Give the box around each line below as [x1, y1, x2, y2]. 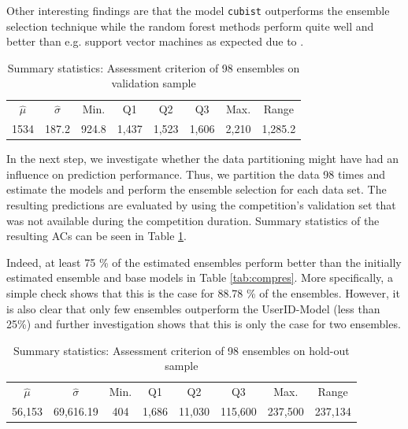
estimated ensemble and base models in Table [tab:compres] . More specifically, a [6, 269, 393, 286]
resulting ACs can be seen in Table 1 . [6, 227, 187, 244]
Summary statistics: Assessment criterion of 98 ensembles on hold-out [13, 342, 350, 358]
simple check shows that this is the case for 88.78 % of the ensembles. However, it [6, 284, 400, 301]
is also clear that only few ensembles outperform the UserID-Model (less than [6, 300, 380, 316]
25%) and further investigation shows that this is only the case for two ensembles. [6, 316, 401, 332]
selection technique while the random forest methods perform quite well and [6, 17, 374, 34]
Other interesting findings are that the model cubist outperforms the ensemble [6, 2, 390, 18]
